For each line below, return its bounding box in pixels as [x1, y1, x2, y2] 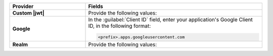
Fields [88, 3, 104, 10]
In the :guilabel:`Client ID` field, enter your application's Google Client [88, 16, 253, 23]
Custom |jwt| [12, 10, 45, 16]
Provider [12, 3, 34, 10]
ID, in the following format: [88, 23, 151, 29]
